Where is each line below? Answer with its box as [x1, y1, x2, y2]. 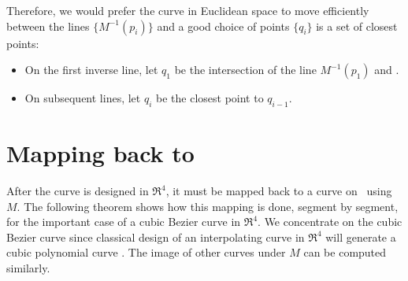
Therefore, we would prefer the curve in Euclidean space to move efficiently [6, 2, 369, 18]
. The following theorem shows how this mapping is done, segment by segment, [17, 198, 399, 214]
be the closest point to [156, 90, 264, 106]
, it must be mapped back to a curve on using [165, 183, 392, 199]
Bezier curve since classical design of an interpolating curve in [6, 228, 305, 245]
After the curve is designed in [6, 183, 149, 199]
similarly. [6, 260, 50, 276]
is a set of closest [316, 17, 398, 34]
